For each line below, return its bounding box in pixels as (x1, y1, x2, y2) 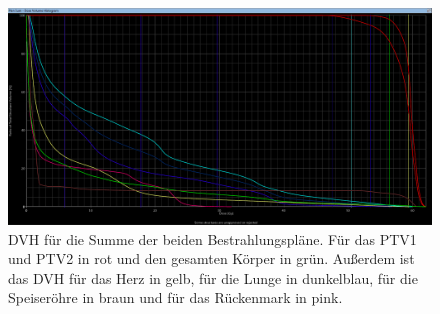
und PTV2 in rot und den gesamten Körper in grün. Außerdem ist (8, 248, 415, 269)
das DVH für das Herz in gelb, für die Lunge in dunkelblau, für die (8, 267, 418, 288)
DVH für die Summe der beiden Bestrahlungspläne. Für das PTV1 (8, 228, 417, 249)
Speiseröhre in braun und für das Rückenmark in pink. (8, 287, 343, 308)
